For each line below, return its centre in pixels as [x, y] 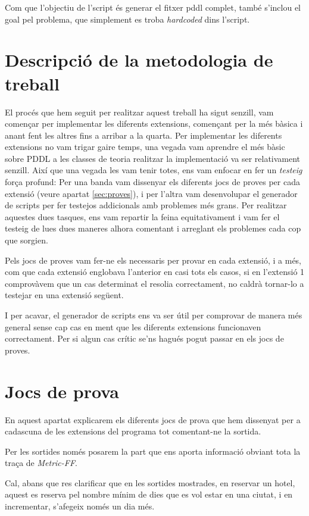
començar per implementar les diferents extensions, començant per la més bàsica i [154, 123]
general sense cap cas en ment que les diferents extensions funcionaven [133, 326]
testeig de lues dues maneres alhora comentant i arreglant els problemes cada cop [153, 228]
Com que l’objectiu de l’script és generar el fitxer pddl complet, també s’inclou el [153, 7]
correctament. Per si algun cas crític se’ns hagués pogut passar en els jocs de [144, 338]
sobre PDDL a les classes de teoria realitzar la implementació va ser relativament [153, 158]
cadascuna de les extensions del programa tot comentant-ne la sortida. [133, 431]
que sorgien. [26, 240]
